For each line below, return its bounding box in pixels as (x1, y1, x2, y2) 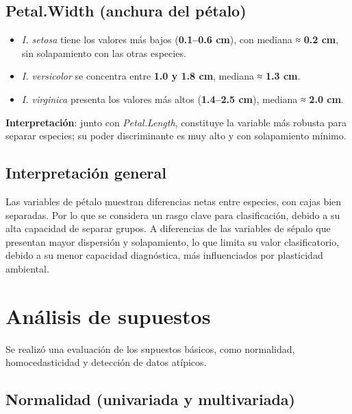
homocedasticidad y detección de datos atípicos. (5, 355, 207, 369)
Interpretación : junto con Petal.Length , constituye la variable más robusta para (5, 115, 347, 129)
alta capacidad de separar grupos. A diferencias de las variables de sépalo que (5, 221, 331, 235)
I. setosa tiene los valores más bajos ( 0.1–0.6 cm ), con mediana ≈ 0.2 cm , (21, 32, 339, 47)
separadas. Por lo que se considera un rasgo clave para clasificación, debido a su (5, 207, 340, 222)
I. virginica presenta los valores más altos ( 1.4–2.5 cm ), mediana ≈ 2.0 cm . (21, 91, 344, 106)
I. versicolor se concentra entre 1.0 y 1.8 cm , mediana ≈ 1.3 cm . (21, 69, 301, 83)
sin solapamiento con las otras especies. (21, 45, 186, 60)
